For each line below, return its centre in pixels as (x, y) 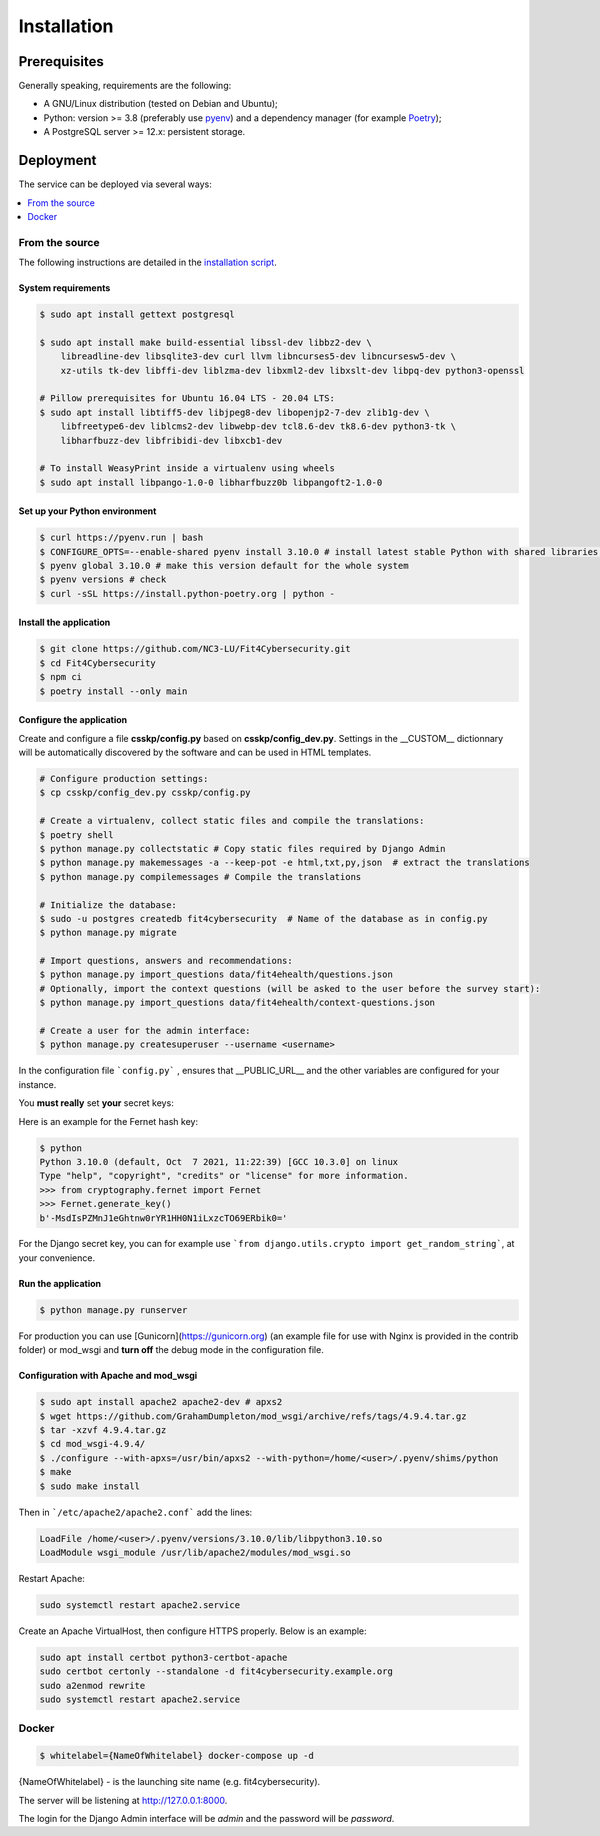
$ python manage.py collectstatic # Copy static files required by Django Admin (242, 848)
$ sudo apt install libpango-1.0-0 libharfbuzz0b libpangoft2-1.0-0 (211, 482)
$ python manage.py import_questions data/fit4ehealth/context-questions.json (237, 1003)
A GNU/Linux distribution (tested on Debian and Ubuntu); (161, 104)
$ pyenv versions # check (103, 579)
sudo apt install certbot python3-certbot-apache (163, 1657)
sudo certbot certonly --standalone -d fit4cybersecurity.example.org (216, 1671)
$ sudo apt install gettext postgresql (137, 314)
